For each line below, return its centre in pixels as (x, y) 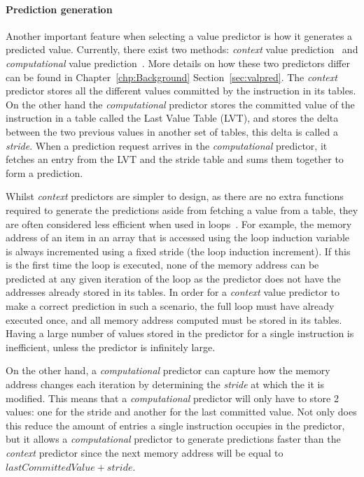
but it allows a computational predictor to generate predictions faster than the (173, 439)
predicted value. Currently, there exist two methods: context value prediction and (182, 49)
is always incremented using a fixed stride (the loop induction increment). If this (178, 251)
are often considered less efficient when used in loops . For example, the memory (179, 223)
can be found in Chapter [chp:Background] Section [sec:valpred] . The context (171, 77)
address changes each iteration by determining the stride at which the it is (165, 384)
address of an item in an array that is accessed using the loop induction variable (178, 237)
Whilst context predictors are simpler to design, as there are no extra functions (175, 196)
